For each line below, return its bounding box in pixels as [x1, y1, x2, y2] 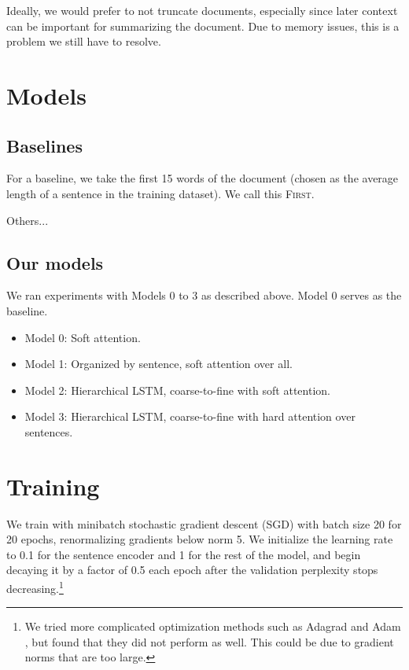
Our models [6, 250, 104, 274]
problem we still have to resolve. [6, 33, 161, 50]
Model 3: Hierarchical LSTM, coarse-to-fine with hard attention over [24, 408, 356, 425]
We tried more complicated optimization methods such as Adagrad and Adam [24, 618, 401, 635]
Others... [6, 212, 49, 228]
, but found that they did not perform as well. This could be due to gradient [24, 633, 394, 650]
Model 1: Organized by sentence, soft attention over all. [24, 355, 293, 372]
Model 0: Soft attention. [24, 329, 141, 345]
